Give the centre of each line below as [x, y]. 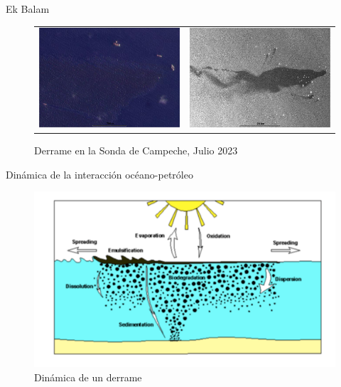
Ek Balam [28, 9]
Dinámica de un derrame [88, 377]
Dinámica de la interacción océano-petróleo [99, 174]
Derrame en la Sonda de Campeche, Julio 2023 [136, 150]
